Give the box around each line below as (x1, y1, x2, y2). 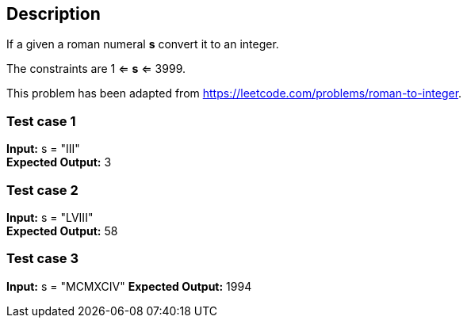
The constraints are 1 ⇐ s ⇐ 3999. (6, 62, 186, 76)
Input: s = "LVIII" (6, 210, 94, 224)
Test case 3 (6, 250, 79, 267)
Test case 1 (6, 112, 76, 129)
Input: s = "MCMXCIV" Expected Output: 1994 (6, 279, 252, 293)
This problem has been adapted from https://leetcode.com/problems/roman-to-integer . (6, 86, 462, 101)
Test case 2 (6, 181, 78, 198)
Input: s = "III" (6, 142, 80, 156)
